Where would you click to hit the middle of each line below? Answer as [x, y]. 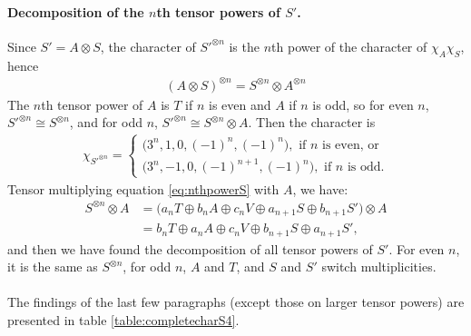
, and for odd [106, 122]
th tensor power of [92, 104]
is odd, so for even [363, 104]
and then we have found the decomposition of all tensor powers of [190, 248]
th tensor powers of [218, 11]
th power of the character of [349, 46]
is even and [240, 104]
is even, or [351, 145]
